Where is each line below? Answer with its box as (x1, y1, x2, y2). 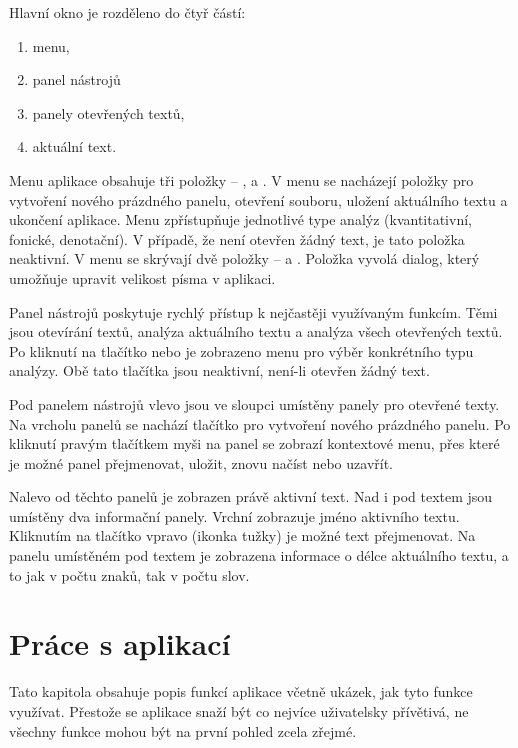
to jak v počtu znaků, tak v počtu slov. (9, 564, 250, 585)
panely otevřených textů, (32, 102, 185, 123)
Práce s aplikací (9, 623, 231, 664)
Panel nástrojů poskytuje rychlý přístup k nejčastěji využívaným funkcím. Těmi (9, 301, 498, 322)
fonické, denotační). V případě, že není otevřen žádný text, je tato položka (9, 228, 465, 249)
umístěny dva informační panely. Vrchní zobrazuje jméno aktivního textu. (9, 505, 460, 526)
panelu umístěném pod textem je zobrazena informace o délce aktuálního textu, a (9, 545, 509, 566)
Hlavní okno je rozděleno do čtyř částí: (9, 2, 246, 22)
